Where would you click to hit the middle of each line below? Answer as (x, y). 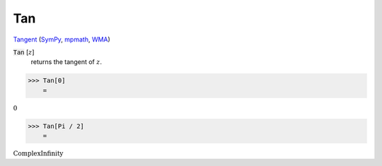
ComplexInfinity (38, 154)
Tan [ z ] (24, 52)
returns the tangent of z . (66, 62)
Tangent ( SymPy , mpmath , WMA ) (62, 39)
